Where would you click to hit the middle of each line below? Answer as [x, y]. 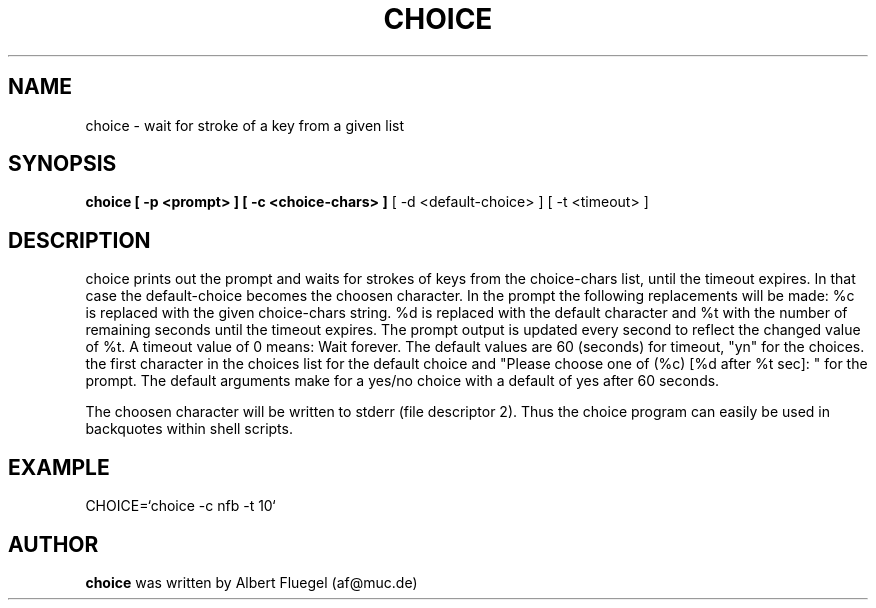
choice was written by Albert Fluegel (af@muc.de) [251, 582]
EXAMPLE [59, 467]
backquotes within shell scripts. [189, 429]
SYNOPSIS [62, 164]
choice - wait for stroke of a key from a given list [245, 125]
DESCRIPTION [79, 240]
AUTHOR [53, 544]
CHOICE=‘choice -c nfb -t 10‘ [180, 506]
